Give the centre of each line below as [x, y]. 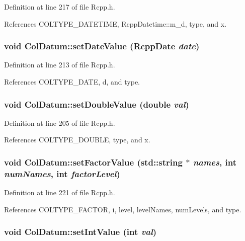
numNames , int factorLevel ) [62, 173]
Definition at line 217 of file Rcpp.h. [60, 7]
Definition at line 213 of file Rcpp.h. [60, 65]
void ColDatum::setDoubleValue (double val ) [97, 104]
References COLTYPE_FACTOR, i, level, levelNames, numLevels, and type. [123, 209]
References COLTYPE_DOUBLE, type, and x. [77, 140]
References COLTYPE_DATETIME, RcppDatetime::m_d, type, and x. [115, 23]
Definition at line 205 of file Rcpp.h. [60, 123]
